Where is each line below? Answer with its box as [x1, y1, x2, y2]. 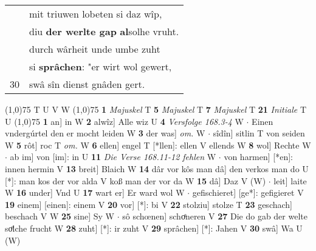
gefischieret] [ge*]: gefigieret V [192, 186, 304, 199]
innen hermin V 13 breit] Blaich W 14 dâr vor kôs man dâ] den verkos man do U [5, 162, 309, 175]
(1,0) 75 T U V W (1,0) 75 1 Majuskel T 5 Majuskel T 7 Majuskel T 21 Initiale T [5, 103, 306, 115]
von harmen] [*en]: [224, 150, 294, 163]
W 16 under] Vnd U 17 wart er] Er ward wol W [5, 186, 185, 199]
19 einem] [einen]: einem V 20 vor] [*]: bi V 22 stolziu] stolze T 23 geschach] [5, 198, 292, 210]
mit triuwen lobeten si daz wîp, [29, 7, 162, 21]
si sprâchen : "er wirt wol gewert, [29, 59, 172, 73]
